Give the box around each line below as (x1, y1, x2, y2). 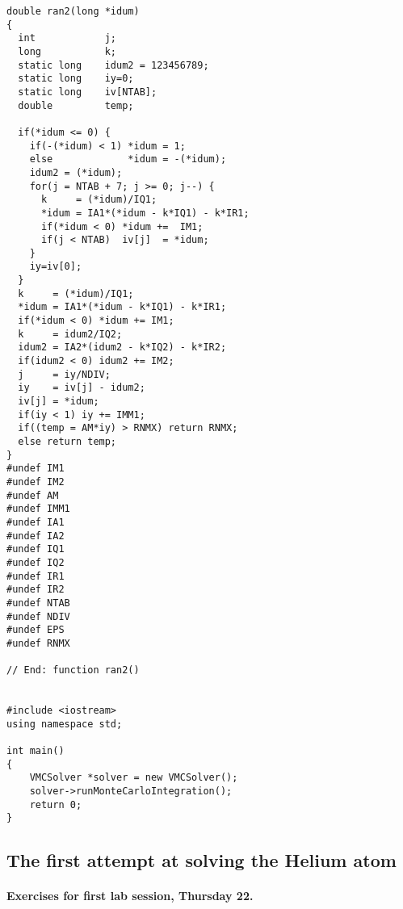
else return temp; (18, 436, 117, 447)
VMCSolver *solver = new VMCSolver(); (29, 772, 238, 784)
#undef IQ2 (6, 556, 65, 568)
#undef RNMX (6, 637, 70, 649)
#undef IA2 (6, 530, 65, 542)
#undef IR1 (6, 570, 65, 582)
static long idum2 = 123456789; (18, 59, 209, 71)
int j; (18, 32, 117, 44)
